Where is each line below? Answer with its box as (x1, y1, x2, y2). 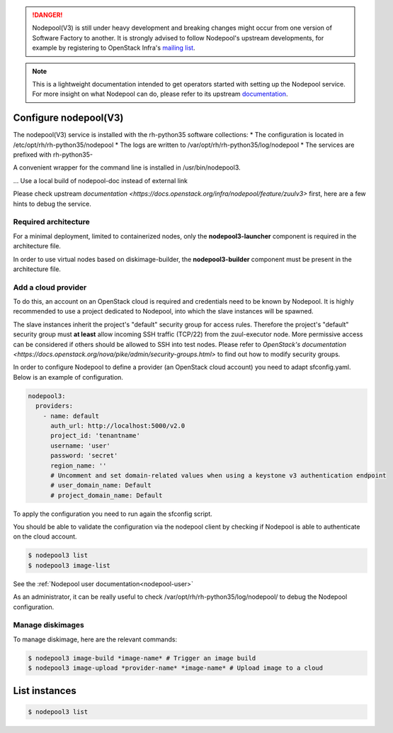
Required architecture (13, 217, 90, 227)
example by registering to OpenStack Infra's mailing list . (32, 43, 195, 53)
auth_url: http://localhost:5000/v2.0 (50, 421, 186, 429)
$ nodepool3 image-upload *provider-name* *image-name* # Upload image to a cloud (28, 664, 324, 672)
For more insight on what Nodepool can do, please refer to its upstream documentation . (32, 89, 288, 99)
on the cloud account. (13, 532, 77, 541)
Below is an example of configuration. (13, 373, 124, 381)
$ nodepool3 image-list (28, 561, 111, 569)
